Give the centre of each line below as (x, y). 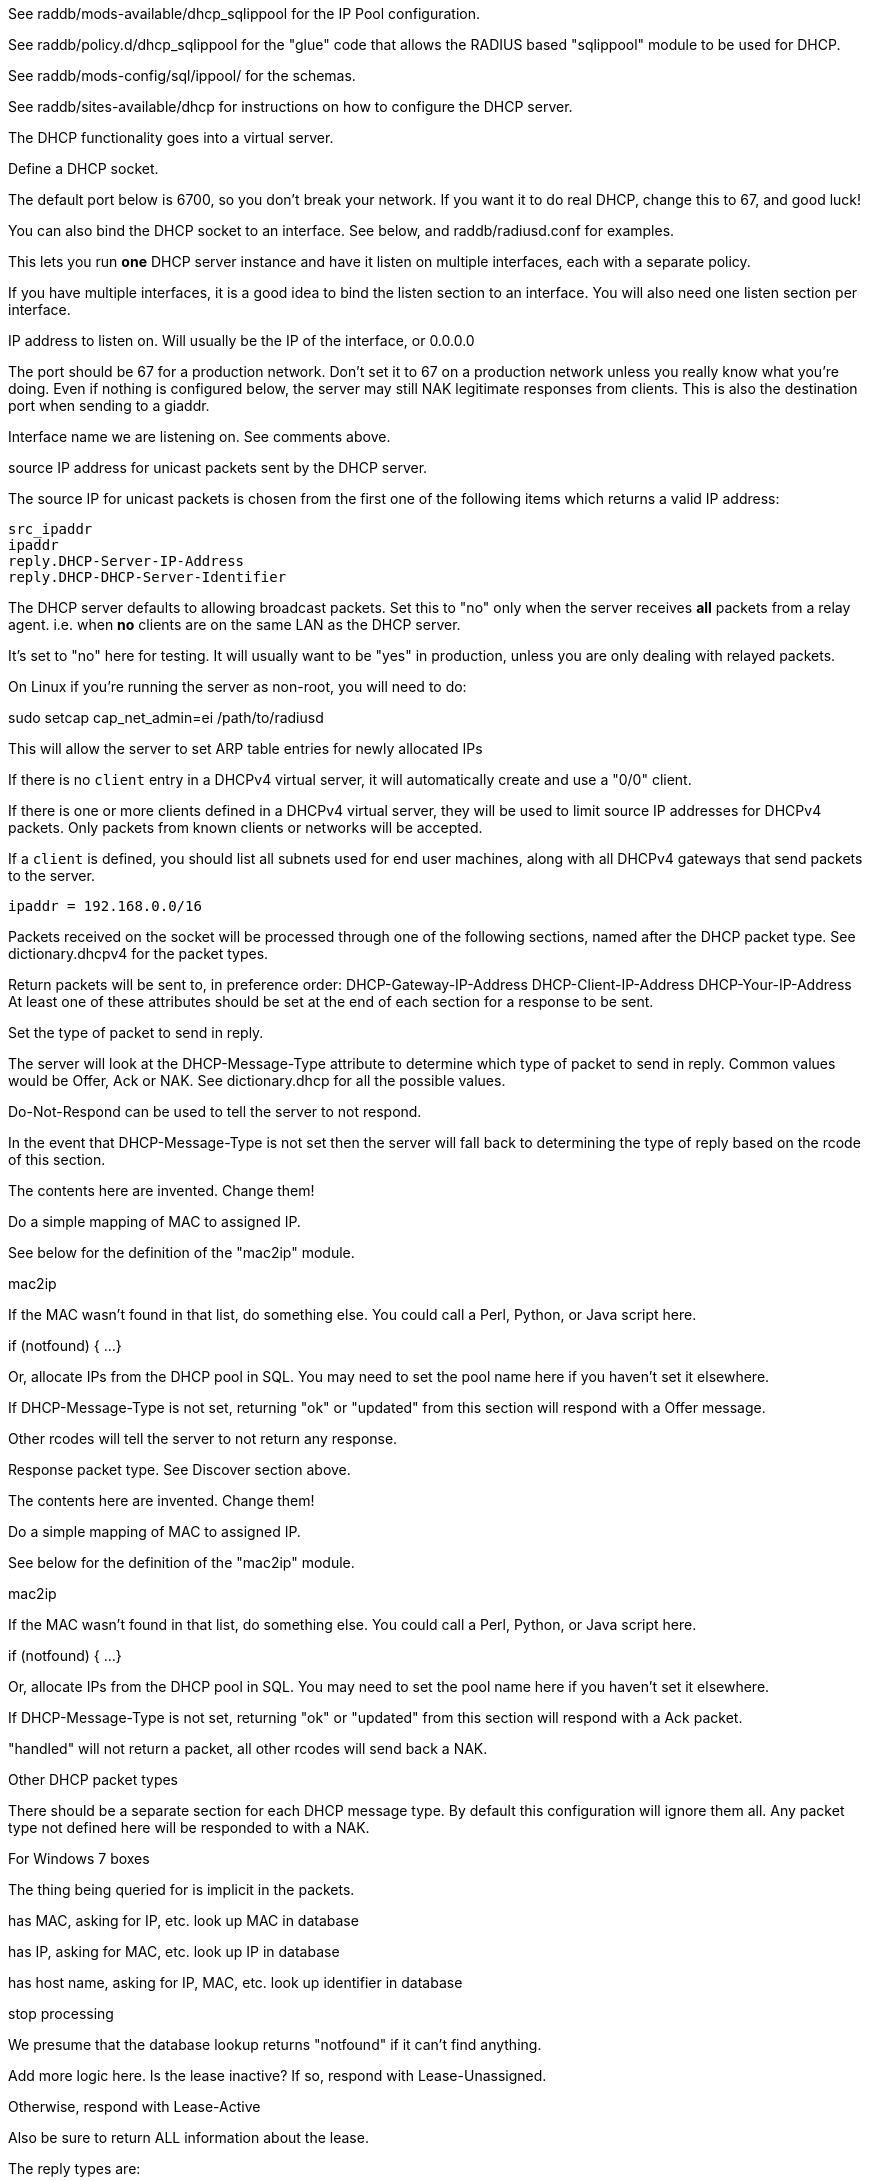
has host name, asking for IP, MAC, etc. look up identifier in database (235, 1982)
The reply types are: (74, 2168)
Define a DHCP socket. (83, 168)
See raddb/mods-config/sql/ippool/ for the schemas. (182, 75)
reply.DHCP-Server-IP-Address (126, 561)
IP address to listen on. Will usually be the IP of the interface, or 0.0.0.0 (241, 340)
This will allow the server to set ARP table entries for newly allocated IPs (245, 748)
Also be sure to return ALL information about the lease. (188, 2137)
